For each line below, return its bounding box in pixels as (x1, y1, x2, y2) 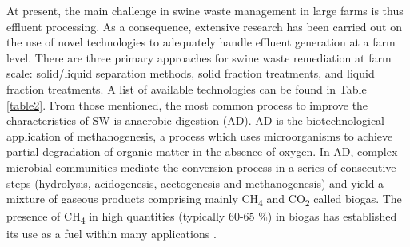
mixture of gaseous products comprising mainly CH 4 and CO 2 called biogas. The (6, 190, 402, 209)
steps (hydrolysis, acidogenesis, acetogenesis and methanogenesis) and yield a (6, 174, 384, 191)
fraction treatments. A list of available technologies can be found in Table (6, 80, 367, 97)
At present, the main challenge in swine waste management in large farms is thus (6, 2, 404, 18)
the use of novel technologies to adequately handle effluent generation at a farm (6, 34, 396, 50)
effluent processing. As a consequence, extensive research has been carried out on (6, 18, 402, 34)
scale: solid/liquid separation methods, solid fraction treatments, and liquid (6, 65, 375, 82)
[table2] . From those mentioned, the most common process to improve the (6, 96, 368, 113)
